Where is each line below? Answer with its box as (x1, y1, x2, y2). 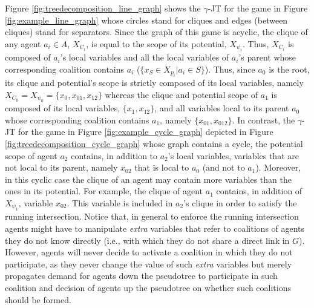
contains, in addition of (216, 185, 303, 197)
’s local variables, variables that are (168, 149, 299, 162)
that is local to (134, 161, 189, 174)
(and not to (202, 161, 245, 174)
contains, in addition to (71, 149, 158, 162)
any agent (5, 37, 41, 50)
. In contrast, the (232, 113, 295, 126)
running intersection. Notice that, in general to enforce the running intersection (5, 210, 299, 223)
